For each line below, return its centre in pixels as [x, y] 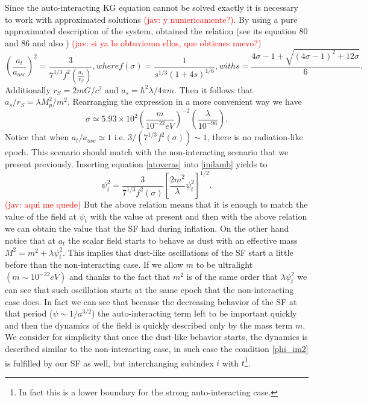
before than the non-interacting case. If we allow [94, 264]
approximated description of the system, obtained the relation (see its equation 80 [156, 31]
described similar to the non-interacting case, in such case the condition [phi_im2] [157, 348]
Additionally [28, 89]
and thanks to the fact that [120, 276]
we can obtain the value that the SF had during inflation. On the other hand [147, 228]
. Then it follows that [213, 89]
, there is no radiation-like [255, 137]
